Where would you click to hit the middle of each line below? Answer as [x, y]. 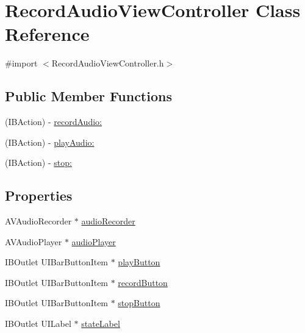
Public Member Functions [88, 96]
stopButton [139, 303]
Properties [39, 195]
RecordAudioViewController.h [108, 63]
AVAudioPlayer [34, 241]
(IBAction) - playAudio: [50, 142]
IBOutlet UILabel [38, 324]
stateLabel [101, 324]
